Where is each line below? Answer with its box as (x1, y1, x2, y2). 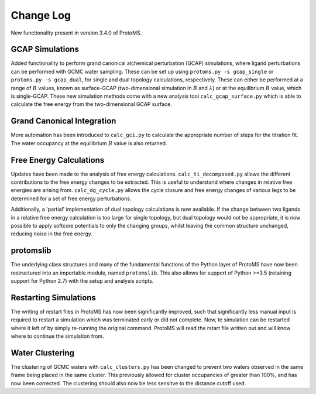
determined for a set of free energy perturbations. (11, 195, 132, 202)
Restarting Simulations (11, 293, 97, 303)
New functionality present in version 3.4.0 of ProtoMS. (11, 29, 142, 36)
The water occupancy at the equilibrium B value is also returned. (11, 139, 167, 146)
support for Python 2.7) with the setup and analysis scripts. (11, 277, 154, 285)
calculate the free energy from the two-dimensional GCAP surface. (11, 101, 172, 108)
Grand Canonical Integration (11, 116, 116, 126)
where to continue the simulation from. (11, 333, 105, 340)
